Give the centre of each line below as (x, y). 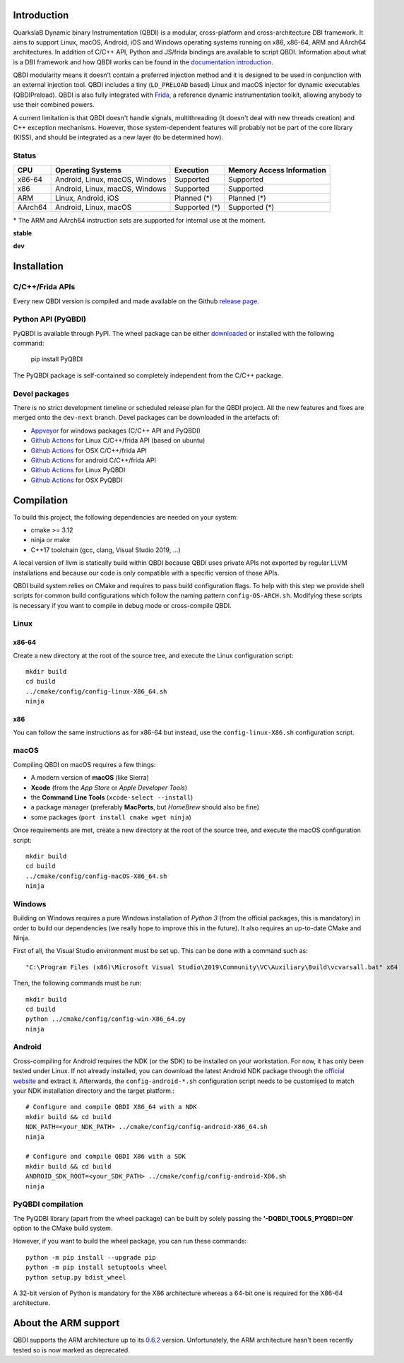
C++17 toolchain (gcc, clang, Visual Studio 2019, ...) (106, 550)
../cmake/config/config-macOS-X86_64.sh (96, 876)
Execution (191, 170)
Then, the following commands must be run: (77, 983)
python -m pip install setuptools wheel (96, 1268)
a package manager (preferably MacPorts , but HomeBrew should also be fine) (145, 807)
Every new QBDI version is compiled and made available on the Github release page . (136, 301)
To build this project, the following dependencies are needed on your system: (125, 517)
